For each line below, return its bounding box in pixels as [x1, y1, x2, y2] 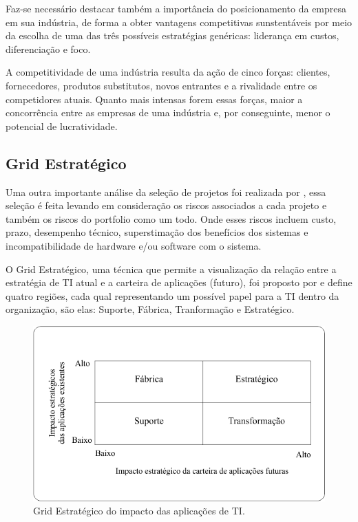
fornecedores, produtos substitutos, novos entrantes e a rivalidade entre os [6, 78, 317, 92]
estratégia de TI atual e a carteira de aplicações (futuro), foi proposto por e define [6, 275, 352, 290]
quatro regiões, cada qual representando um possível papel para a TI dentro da [6, 288, 339, 303]
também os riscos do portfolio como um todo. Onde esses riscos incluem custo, [6, 211, 337, 226]
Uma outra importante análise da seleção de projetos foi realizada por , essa [6, 184, 326, 199]
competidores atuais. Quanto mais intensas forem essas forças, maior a [6, 91, 303, 106]
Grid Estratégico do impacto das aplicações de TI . [33, 503, 245, 518]
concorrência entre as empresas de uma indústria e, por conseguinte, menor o [6, 105, 330, 120]
